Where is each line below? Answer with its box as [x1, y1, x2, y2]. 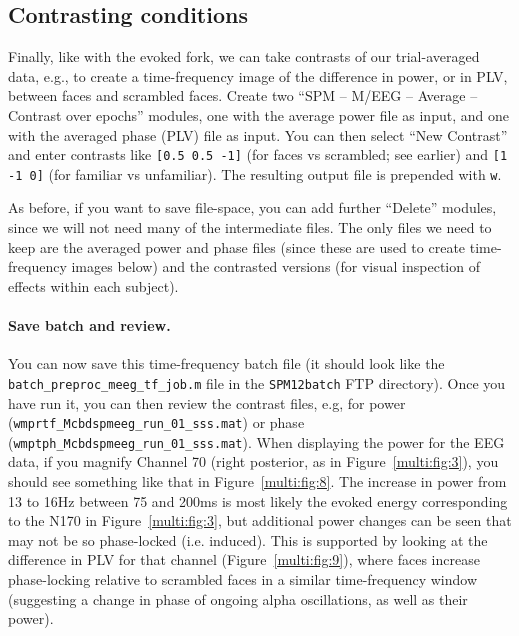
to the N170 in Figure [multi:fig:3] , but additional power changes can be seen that [8, 510, 512, 531]
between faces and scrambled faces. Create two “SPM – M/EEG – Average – [8, 85, 478, 106]
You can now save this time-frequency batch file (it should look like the [8, 353, 445, 374]
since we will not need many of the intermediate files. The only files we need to [8, 217, 492, 238]
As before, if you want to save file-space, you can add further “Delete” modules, [8, 197, 497, 218]
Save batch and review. [8, 315, 171, 336]
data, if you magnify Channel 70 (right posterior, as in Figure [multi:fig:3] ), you [8, 451, 499, 472]
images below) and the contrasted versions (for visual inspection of [71, 256, 480, 277]
